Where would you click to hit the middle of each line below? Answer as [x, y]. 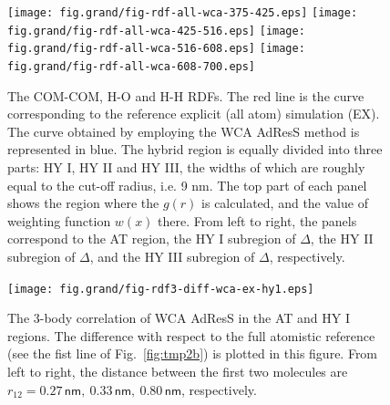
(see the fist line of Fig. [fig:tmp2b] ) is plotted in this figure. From [193, 353]
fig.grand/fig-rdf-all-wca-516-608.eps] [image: [156, 49]
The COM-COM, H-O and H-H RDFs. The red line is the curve [186, 95]
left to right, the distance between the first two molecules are [178, 371]
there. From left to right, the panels [257, 220]
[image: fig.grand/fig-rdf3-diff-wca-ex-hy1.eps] [161, 289]
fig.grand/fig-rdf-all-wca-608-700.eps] [132, 66]
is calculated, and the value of [285, 203]
